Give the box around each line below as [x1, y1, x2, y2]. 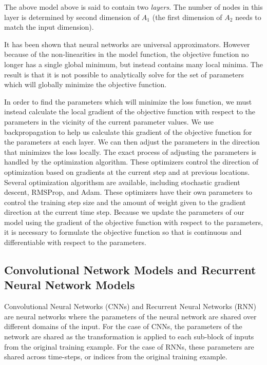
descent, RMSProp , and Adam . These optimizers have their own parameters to [4, 187, 253, 197]
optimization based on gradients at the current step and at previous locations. [4, 166, 250, 177]
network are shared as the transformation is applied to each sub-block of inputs [4, 331, 254, 342]
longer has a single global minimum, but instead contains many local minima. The [4, 58, 263, 69]
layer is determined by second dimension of [4, 11, 140, 22]
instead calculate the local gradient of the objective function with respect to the [4, 106, 256, 117]
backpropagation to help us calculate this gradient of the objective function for [4, 126, 252, 137]
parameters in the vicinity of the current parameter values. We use [4, 116, 214, 127]
